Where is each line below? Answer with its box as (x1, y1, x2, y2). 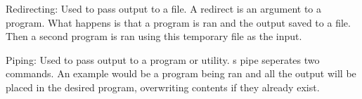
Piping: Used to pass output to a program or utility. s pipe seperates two (6, 52, 320, 67)
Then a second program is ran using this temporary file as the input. (6, 29, 302, 44)
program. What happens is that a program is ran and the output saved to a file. (6, 15, 351, 29)
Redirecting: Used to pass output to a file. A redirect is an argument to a (6, 1, 322, 15)
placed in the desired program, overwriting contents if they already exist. (6, 79, 320, 94)
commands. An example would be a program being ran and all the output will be (6, 66, 356, 81)
